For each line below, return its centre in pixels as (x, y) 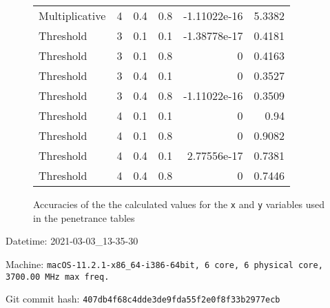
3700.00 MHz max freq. (58, 277)
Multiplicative (72, 16)
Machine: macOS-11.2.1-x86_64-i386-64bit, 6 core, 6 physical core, (164, 264)
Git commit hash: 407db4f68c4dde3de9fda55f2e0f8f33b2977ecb (143, 299)
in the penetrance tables (84, 217)
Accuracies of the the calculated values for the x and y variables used (179, 204)
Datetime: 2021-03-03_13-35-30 (72, 241)
